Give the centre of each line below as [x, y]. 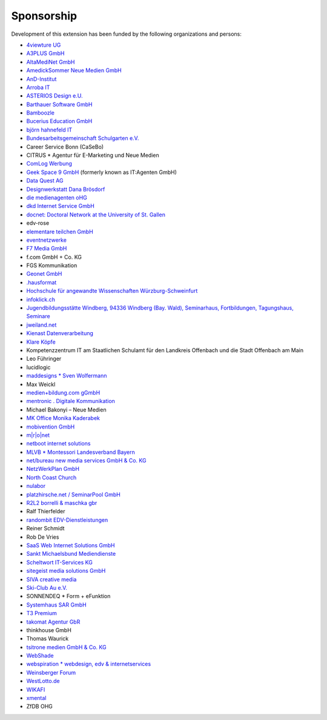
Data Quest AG [45, 181]
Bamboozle [40, 113]
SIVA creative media [51, 579]
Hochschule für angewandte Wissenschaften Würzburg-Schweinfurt [112, 291]
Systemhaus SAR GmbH [57, 605]
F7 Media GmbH [47, 248]
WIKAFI [36, 689]
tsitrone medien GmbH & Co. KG [66, 647]
